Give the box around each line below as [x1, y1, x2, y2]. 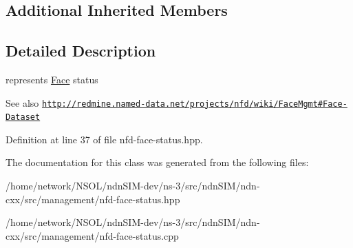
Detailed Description [6, 40, 156, 61]
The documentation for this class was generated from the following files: [6, 155, 309, 169]
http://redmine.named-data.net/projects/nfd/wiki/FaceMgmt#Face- [41, 99, 347, 109]
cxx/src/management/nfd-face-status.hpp [6, 192, 180, 206]
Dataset [6, 112, 41, 123]
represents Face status [6, 72, 98, 86]
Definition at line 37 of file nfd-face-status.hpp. [6, 132, 203, 146]
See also [6, 95, 39, 110]
